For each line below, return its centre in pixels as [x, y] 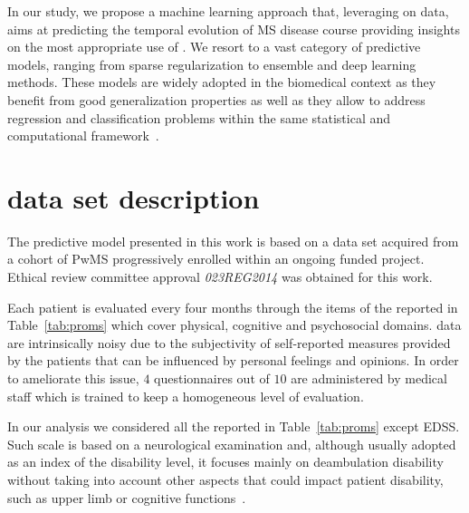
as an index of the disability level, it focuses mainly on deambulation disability [225, 462]
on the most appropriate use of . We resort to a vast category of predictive [214, 47]
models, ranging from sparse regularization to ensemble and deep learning [212, 64]
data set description [134, 197]
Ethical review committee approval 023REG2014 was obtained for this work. [220, 277]
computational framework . [83, 136]
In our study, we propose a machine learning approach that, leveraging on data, [228, 11]
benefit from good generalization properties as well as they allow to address [216, 99]
